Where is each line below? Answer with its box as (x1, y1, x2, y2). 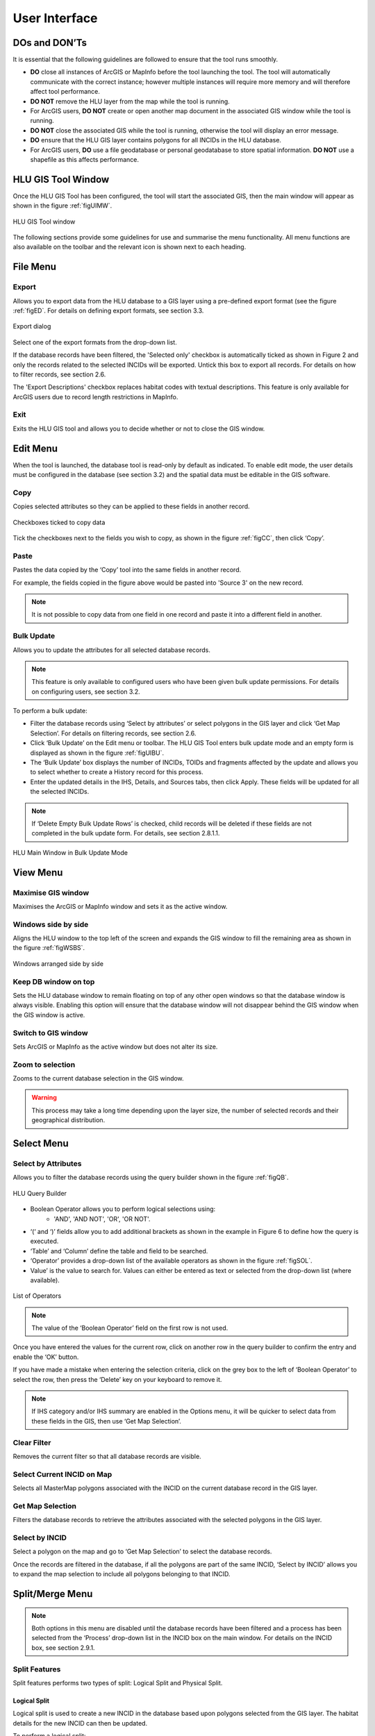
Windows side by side (12, 919, 89, 929)
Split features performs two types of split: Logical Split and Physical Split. (12, 1678, 223, 1687)
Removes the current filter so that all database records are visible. (12, 1452, 201, 1460)
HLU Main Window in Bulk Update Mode (12, 848, 128, 857)
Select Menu (12, 1137, 69, 1149)
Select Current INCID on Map (12, 1469, 112, 1479)
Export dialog (12, 322, 51, 331)
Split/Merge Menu (12, 1587, 93, 1600)
